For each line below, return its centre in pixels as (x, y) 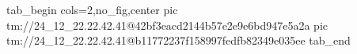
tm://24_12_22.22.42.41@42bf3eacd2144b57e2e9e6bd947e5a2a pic (167, 25)
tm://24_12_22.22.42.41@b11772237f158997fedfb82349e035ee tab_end (178, 40)
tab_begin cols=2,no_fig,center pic (92, 9)
